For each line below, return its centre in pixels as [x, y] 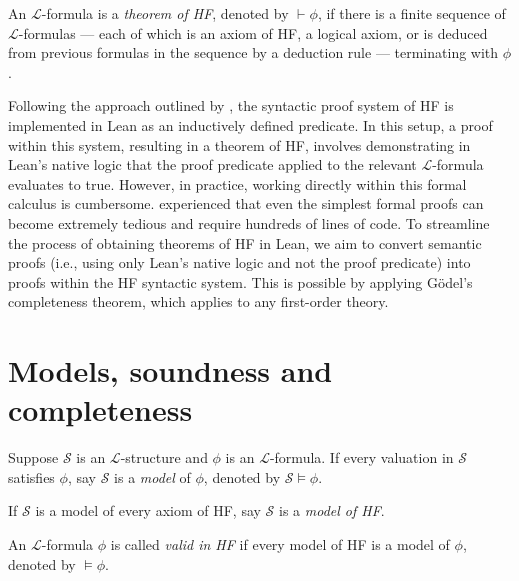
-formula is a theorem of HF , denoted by [165, 13]
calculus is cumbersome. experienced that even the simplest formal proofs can [246, 203]
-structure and [164, 457]
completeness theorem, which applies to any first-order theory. [198, 301]
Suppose [33, 457]
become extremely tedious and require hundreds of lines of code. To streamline [249, 222]
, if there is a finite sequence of [411, 13]
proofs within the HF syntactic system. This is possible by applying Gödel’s [240, 281]
